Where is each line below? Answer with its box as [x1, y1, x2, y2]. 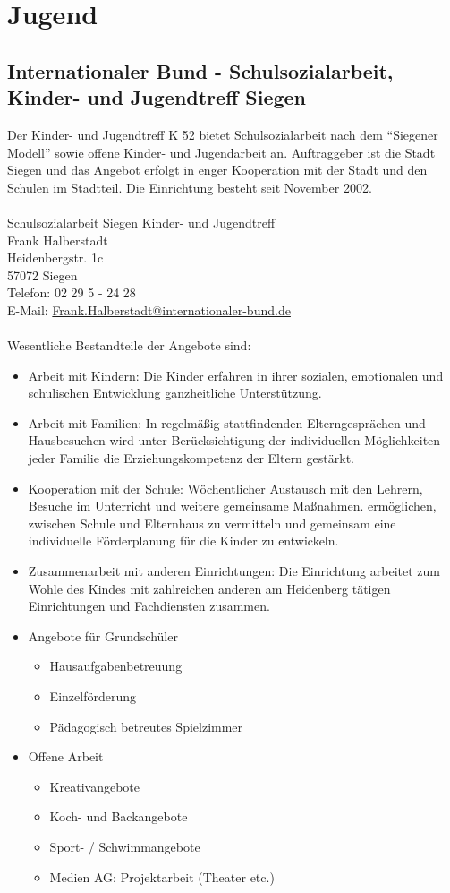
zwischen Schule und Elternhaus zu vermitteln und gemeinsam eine [28, 513, 396, 532]
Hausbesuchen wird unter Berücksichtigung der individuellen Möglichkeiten [28, 431, 441, 450]
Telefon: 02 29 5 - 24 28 [7, 283, 136, 302]
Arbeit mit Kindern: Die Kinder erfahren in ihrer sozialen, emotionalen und [28, 365, 444, 384]
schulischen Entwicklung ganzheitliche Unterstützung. [28, 383, 322, 402]
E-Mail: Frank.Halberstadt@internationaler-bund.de [7, 300, 291, 319]
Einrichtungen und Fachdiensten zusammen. [28, 597, 270, 615]
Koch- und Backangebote [49, 807, 188, 826]
